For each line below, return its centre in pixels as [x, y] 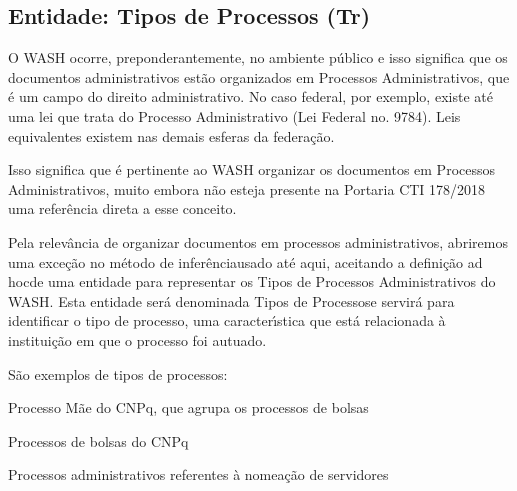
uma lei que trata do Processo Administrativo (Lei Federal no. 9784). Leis [234, 115]
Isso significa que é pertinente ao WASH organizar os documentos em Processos [252, 169]
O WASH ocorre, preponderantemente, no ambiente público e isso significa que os [258, 57]
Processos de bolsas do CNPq [98, 440]
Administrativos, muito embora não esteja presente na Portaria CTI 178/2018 [247, 188]
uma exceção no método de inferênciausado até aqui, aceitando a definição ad [245, 261]
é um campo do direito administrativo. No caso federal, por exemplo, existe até [250, 96]
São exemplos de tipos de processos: [118, 373]
